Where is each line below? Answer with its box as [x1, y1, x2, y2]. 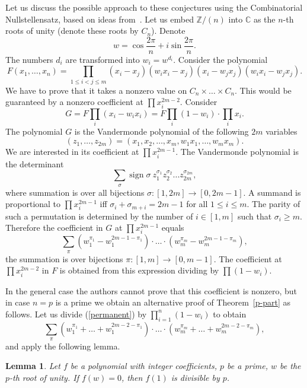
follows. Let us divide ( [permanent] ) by [5, 307, 147, 320]
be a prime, [227, 360, 268, 372]
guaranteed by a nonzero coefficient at [5, 96, 144, 108]
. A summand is [243, 186, 301, 198]
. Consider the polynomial [173, 53, 268, 65]
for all [186, 198, 208, 210]
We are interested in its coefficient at [5, 145, 139, 158]
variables [266, 125, 298, 137]
